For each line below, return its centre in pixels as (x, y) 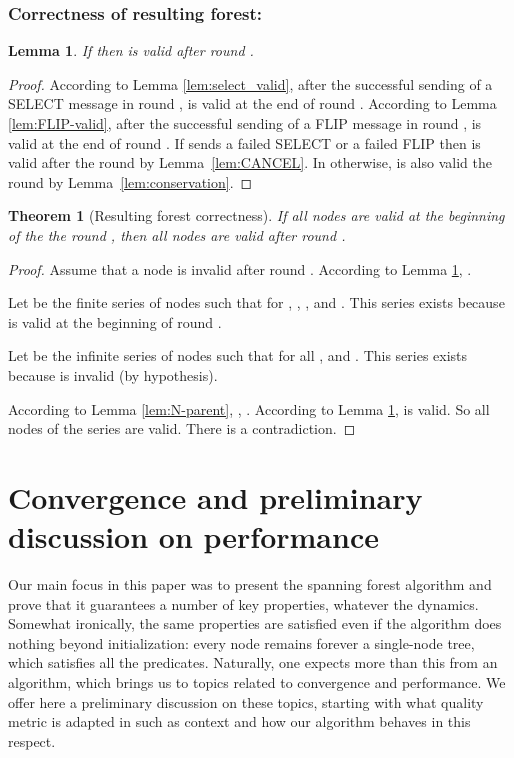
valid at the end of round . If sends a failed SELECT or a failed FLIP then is (244, 142)
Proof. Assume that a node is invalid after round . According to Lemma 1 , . (240, 268)
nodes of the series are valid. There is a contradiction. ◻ (182, 428)
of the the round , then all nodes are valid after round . (177, 234)
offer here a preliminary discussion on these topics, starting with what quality (246, 701)
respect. (32, 740)
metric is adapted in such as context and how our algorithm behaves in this (239, 721)
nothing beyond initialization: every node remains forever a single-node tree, (241, 642)
